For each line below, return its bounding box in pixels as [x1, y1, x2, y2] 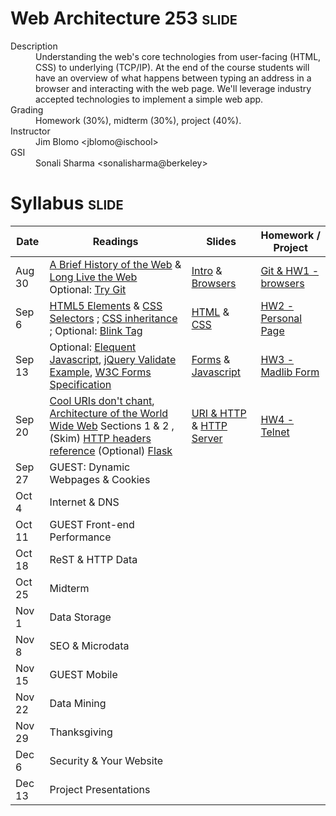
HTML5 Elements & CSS [49, 298, 163, 312]
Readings [92, 234, 139, 248]
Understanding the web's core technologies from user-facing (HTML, [35, 50, 322, 62]
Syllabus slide [10, 192, 124, 215]
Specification [49, 377, 112, 391]
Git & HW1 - [260, 263, 320, 277]
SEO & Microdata [49, 638, 130, 652]
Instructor [10, 125, 51, 137]
